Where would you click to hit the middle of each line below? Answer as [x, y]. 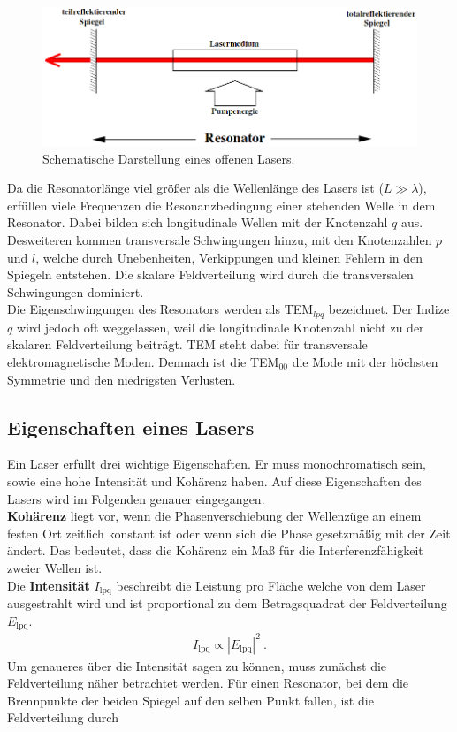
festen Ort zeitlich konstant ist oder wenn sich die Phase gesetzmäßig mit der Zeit [229, 533]
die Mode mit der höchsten [365, 361]
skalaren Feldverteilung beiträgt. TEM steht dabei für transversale [187, 344]
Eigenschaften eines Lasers [131, 427]
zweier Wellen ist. [55, 567]
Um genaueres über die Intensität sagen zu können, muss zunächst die [197, 665]
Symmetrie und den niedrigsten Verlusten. [122, 379]
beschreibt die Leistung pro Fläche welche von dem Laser [271, 585]
